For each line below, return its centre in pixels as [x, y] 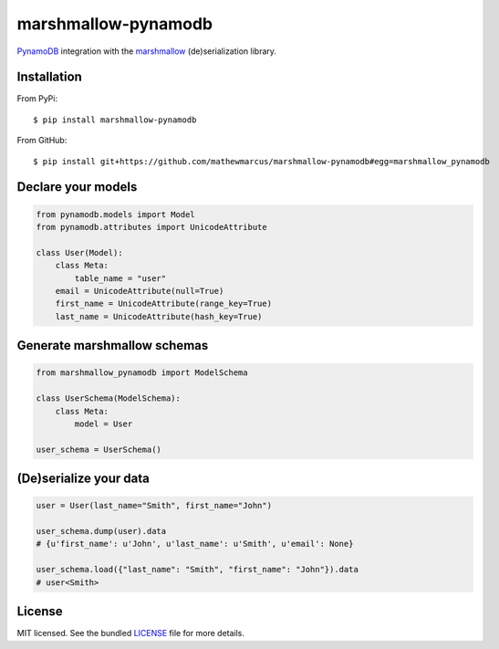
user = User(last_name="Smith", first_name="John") [154, 506]
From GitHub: [42, 141]
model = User [104, 424]
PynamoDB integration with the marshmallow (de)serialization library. [147, 51]
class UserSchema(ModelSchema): [109, 398]
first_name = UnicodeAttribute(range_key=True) [164, 304]
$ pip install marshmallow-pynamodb [115, 120]
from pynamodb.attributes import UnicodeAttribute [152, 227]
